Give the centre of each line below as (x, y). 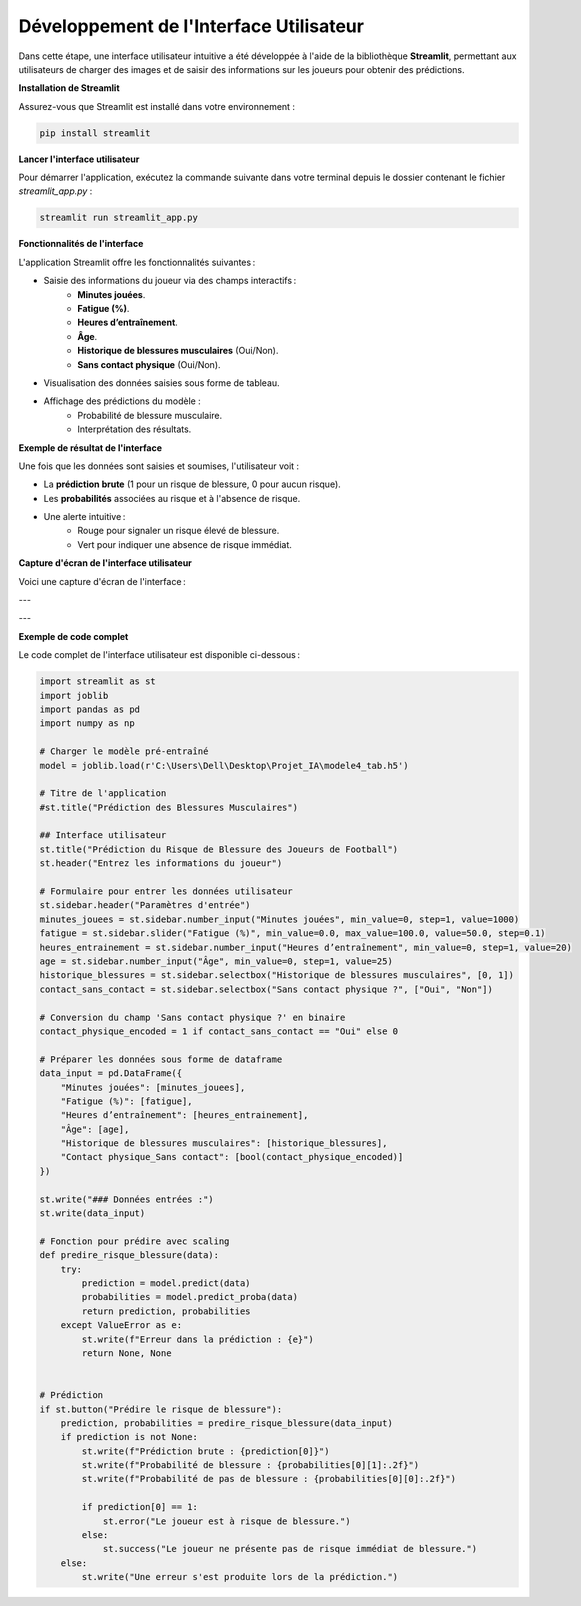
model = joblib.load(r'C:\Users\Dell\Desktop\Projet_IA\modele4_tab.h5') (224, 765)
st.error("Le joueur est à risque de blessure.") (226, 1521)
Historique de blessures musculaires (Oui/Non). (178, 351)
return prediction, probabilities (166, 1311)
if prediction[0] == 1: (140, 1507)
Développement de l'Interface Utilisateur (191, 26)
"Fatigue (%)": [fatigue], (127, 1101)
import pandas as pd (89, 709)
